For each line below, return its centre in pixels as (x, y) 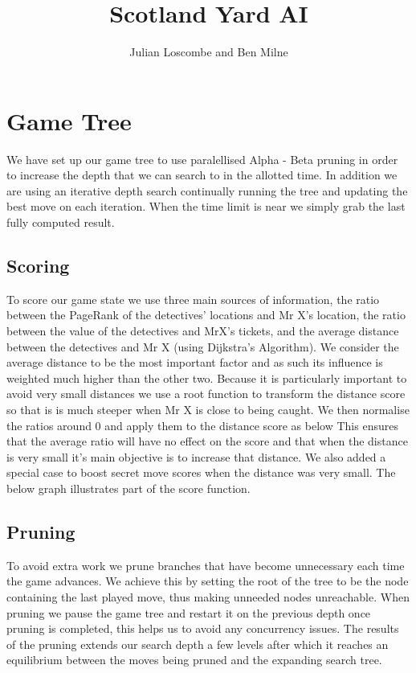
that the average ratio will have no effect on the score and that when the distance (207, 441)
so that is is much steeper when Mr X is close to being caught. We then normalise (208, 409)
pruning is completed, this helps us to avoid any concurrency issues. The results (203, 628)
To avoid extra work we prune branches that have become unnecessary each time (206, 565)
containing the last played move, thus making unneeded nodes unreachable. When (208, 596)
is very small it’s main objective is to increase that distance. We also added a (196, 456)
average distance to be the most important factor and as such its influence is (195, 362)
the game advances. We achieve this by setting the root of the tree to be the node (208, 581)
